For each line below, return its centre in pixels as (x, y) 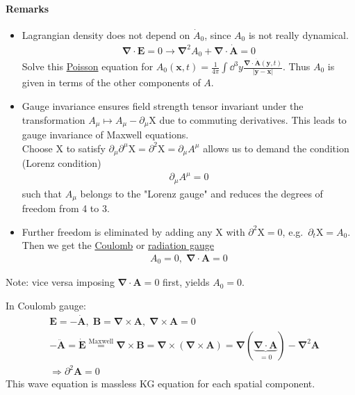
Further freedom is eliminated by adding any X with (133, 231)
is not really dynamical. (298, 34)
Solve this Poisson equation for (88, 66)
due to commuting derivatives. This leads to (253, 119)
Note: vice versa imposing (60, 282)
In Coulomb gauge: (46, 305)
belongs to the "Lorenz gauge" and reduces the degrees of (201, 193)
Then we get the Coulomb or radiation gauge (118, 245)
